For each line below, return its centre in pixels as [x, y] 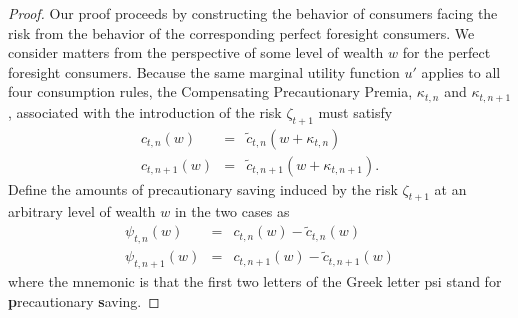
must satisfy [355, 111]
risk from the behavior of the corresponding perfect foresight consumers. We [241, 32]
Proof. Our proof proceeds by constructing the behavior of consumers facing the [253, 13]
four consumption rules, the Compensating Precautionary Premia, [210, 91]
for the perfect [446, 52]
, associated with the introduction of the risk [145, 111]
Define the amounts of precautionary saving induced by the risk [203, 188]
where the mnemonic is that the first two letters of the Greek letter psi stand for [255, 281]
